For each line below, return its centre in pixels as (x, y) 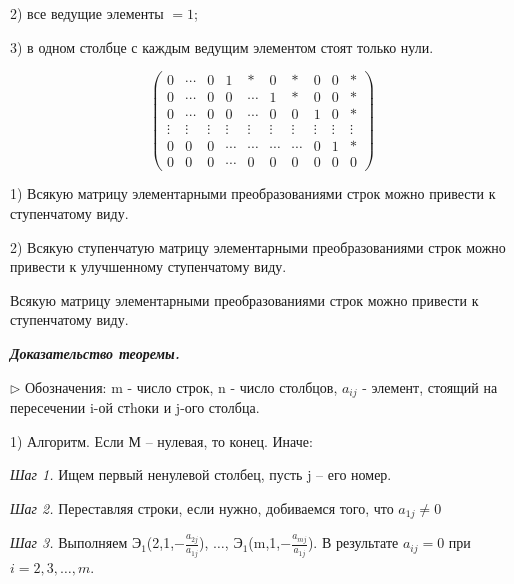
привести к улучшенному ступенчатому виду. (148, 266)
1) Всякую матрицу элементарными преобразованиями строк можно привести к (253, 193)
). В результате (353, 542)
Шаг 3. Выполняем (69, 542)
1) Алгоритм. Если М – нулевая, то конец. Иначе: (161, 440)
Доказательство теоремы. (95, 353)
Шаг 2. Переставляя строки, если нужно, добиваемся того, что (202, 507)
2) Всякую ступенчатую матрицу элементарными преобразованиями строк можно (258, 246)
